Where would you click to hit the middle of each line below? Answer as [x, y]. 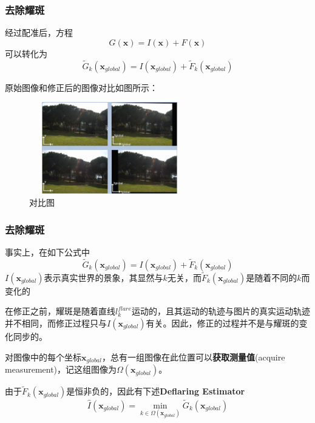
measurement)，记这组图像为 [61, 369]
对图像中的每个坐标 [43, 357]
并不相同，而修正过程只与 [56, 323]
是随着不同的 [272, 277]
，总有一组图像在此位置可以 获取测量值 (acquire [193, 357]
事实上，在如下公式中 [47, 252]
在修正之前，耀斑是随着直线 [60, 311]
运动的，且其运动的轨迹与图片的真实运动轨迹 [221, 311]
